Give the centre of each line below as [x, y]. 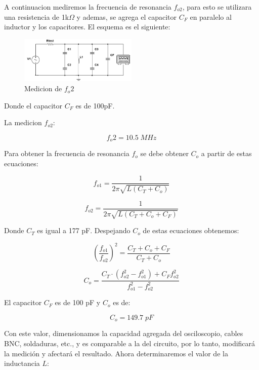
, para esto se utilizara [217, 7]
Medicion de [43, 88]
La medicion [23, 122]
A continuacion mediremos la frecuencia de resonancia [88, 7]
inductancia [22, 363]
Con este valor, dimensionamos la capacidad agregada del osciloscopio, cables [124, 333]
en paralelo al [211, 16]
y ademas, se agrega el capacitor [126, 16]
